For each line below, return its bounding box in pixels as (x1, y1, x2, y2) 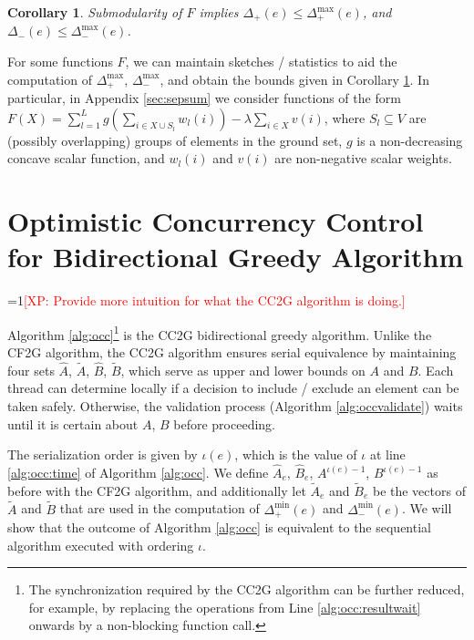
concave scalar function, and (7, 149, 165, 168)
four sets (7, 360, 55, 379)
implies (199, 3, 239, 21)
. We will (401, 499, 452, 518)
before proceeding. (173, 414, 275, 433)
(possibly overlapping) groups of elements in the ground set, (7, 130, 343, 150)
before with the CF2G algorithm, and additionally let (7, 480, 306, 500)
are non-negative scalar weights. (274, 149, 452, 168)
